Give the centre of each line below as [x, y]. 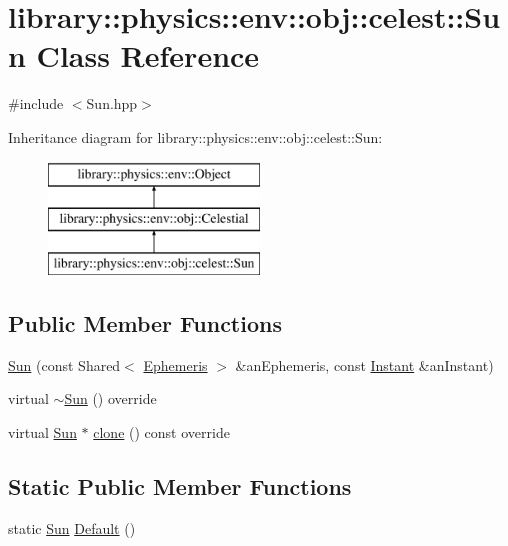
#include [36, 103]
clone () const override [161, 431]
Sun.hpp [112, 103]
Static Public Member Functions [180, 485]
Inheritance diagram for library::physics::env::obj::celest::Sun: [195, 136]
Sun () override [110, 398]
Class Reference [148, 55]
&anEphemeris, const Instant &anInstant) [364, 364]
